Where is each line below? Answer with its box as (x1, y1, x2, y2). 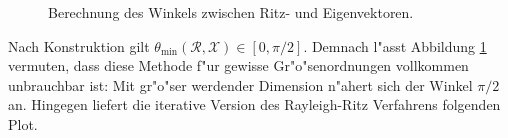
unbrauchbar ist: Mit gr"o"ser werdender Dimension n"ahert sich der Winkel (8, 74, 473, 95)
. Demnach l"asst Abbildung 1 (303, 35, 487, 56)
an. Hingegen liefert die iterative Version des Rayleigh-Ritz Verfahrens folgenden (8, 94, 501, 115)
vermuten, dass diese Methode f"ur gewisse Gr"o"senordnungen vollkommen (8, 55, 469, 76)
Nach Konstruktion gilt (8, 35, 150, 56)
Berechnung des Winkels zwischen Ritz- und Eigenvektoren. (48, 2, 414, 22)
